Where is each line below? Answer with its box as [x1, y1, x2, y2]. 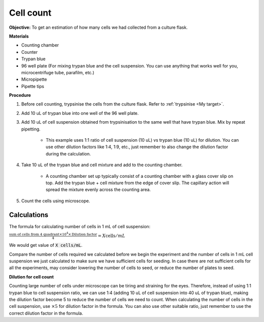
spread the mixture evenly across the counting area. [45, 187, 151, 193]
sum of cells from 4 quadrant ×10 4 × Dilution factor [9, 231, 97, 236]
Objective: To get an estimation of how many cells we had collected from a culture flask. [9, 24, 188, 30]
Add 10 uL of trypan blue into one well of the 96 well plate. [21, 110, 139, 116]
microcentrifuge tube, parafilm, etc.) [21, 69, 95, 75]
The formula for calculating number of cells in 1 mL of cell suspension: [9, 223, 151, 229]
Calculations [9, 211, 48, 219]
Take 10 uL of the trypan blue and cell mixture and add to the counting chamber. [21, 162, 183, 168]
